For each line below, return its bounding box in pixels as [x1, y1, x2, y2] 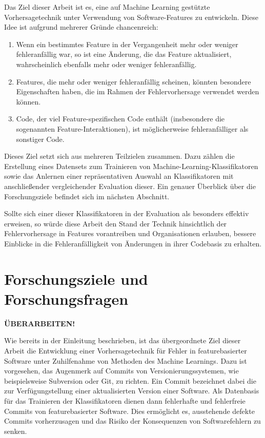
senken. [4, 425, 27, 436]
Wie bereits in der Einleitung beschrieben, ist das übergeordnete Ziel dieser [4, 335, 241, 346]
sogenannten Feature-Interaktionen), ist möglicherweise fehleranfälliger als [16, 123, 249, 134]
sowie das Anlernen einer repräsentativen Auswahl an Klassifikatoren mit [4, 171, 234, 181]
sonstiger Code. [16, 133, 65, 144]
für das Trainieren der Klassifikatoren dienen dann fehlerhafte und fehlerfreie [4, 395, 246, 406]
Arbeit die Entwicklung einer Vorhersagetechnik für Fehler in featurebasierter [4, 345, 247, 356]
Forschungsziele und [4, 268, 148, 289]
